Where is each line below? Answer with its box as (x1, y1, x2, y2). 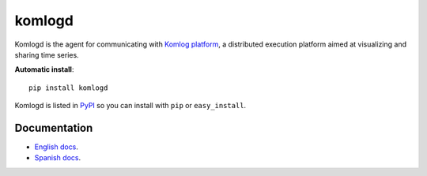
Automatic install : (14, 65, 74, 74)
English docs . (34, 142, 79, 152)
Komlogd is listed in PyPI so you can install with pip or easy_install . (14, 101, 247, 110)
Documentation (14, 121, 93, 134)
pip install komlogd (28, 83, 108, 92)
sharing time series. (14, 50, 79, 59)
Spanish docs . (34, 153, 81, 163)
